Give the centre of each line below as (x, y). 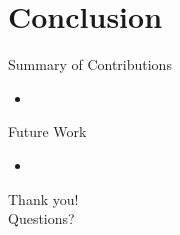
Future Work (47, 131)
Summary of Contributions (90, 64)
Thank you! (43, 198)
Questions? (41, 218)
